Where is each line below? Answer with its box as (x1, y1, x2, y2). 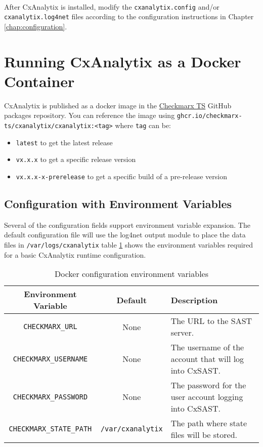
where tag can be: (115, 120, 171, 131)
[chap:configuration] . (4, 21, 67, 31)
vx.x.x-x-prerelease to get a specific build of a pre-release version (16, 171, 227, 182)
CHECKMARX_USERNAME (13, 354, 88, 363)
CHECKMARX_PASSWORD (13, 392, 88, 401)
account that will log (170, 353, 244, 365)
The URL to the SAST (170, 315, 252, 327)
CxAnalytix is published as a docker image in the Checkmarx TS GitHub (4, 100, 232, 110)
